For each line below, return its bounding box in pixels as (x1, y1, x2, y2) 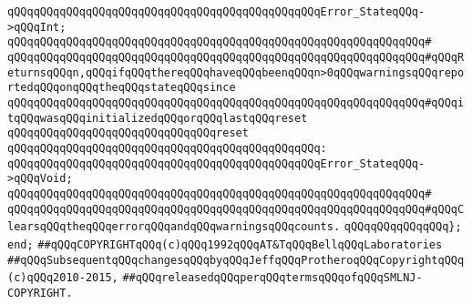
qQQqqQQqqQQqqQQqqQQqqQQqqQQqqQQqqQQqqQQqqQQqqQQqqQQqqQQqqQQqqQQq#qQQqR (7, 50, 465, 64)
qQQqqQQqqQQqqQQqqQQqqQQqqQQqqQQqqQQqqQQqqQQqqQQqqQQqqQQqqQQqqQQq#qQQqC (7, 202, 465, 216)
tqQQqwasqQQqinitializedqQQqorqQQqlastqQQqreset (7, 111, 308, 125)
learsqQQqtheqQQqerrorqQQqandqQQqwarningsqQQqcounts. (7, 220, 341, 234)
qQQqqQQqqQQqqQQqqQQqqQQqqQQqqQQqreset (7, 127, 249, 140)
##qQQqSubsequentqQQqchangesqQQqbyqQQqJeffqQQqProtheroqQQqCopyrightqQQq (7, 253, 465, 267)
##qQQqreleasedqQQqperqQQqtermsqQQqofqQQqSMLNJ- (122, 271, 423, 285)
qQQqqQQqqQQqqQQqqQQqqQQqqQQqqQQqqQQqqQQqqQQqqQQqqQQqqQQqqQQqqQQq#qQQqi (7, 96, 465, 109)
